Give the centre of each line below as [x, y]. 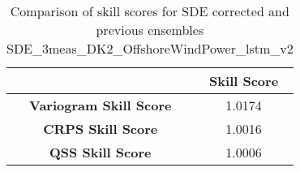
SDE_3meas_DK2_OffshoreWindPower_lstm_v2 [150, 48]
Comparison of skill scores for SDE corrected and [150, 11]
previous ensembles [150, 30]
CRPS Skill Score [101, 129]
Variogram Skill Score [101, 105]
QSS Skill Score [101, 152]
